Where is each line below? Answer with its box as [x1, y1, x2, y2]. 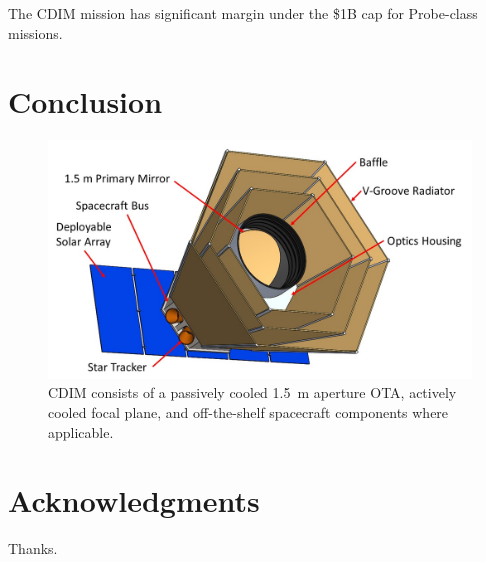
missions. [8, 22, 63, 43]
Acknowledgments [8, 480, 260, 521]
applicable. [48, 421, 114, 442]
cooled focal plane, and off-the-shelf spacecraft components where [48, 402, 449, 422]
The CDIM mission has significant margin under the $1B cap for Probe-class [8, 3, 478, 23]
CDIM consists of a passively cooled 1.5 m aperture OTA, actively [48, 382, 457, 403]
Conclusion [8, 81, 163, 122]
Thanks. [8, 538, 58, 559]
